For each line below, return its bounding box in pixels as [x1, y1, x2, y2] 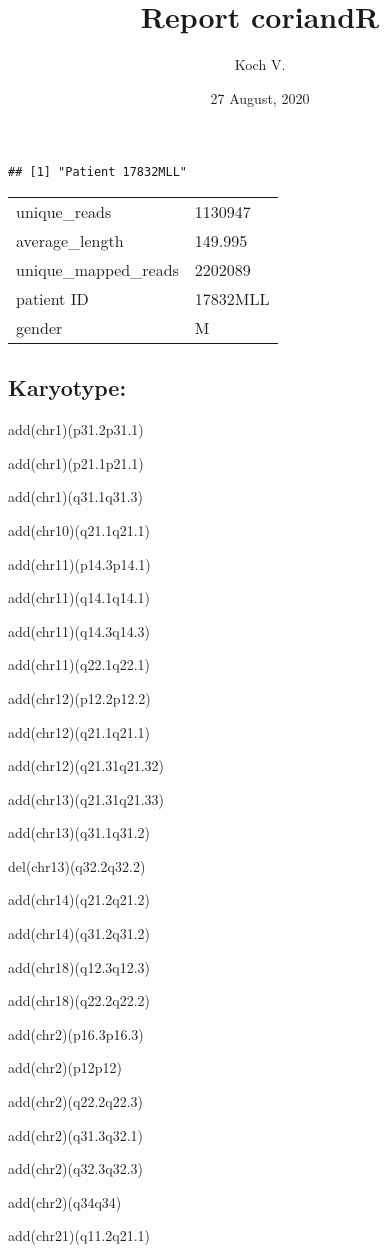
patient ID [16, 286, 89, 310]
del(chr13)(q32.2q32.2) [8, 855, 146, 876]
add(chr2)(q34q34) [8, 1191, 122, 1212]
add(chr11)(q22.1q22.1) [8, 654, 151, 675]
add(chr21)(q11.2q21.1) [8, 1225, 151, 1246]
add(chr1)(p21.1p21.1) [8, 452, 144, 473]
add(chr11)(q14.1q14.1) [8, 587, 151, 608]
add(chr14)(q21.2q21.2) [8, 889, 151, 910]
